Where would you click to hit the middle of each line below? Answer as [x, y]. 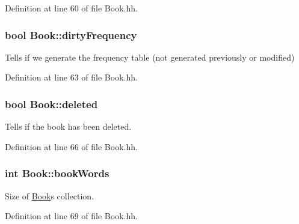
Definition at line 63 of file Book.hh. [71, 77]
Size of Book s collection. [50, 195]
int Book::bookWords [57, 173]
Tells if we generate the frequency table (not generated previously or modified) [150, 57]
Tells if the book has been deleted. [68, 126]
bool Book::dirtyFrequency [71, 35]
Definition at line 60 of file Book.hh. [71, 8]
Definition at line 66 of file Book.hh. [71, 146]
